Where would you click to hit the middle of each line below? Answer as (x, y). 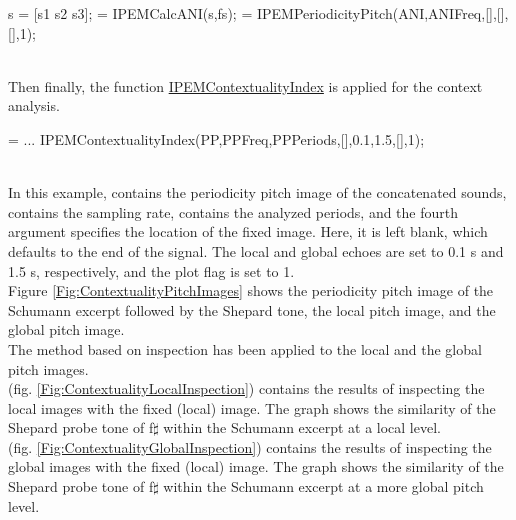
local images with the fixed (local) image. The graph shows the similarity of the (252, 407)
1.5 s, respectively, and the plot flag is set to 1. (151, 270)
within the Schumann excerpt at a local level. (302, 427)
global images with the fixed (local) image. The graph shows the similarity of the (256, 466)
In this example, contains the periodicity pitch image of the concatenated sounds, (257, 192)
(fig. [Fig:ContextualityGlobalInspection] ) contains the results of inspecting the (250, 446)
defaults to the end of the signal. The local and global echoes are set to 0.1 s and (256, 250)
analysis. (34, 105)
